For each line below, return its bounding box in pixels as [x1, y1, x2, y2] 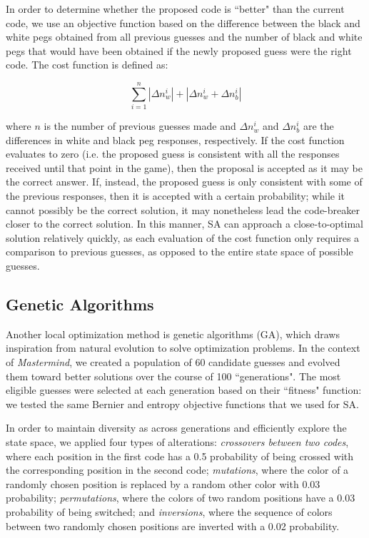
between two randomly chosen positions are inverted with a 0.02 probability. [6, 518, 340, 533]
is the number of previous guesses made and [44, 118, 236, 133]
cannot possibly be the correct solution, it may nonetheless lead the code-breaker [6, 202, 360, 217]
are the [303, 118, 334, 133]
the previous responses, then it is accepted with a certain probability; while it [6, 188, 345, 203]
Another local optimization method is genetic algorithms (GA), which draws [6, 326, 340, 341]
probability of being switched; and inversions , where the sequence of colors [6, 504, 333, 519]
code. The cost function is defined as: [6, 57, 168, 72]
